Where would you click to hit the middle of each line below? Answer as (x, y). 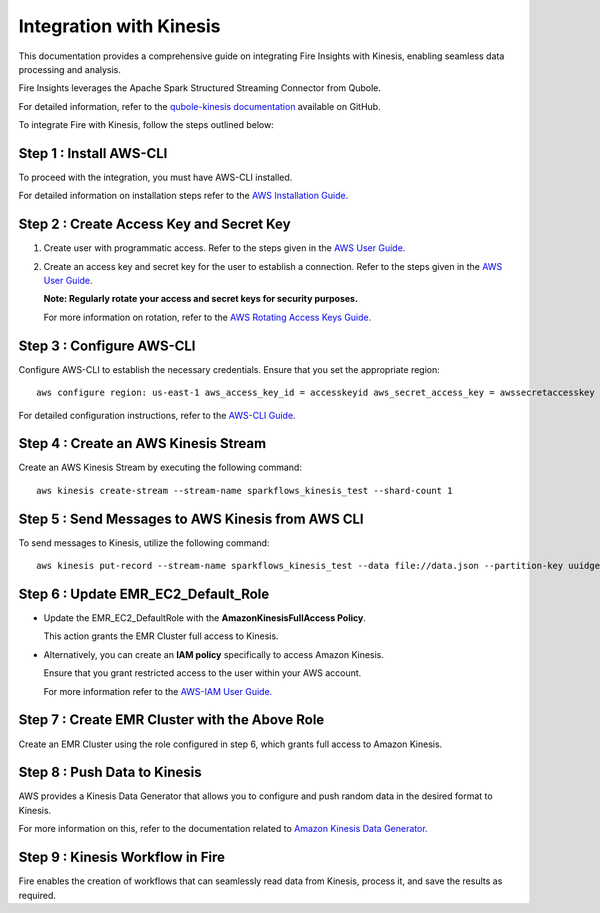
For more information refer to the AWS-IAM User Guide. (158, 691)
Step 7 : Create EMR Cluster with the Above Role (171, 720)
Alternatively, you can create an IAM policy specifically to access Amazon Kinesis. (214, 654)
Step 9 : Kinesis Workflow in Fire (121, 857)
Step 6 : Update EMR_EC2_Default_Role (144, 593)
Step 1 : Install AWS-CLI (93, 153)
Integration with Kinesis (119, 26)
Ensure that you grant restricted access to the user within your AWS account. (202, 673)
